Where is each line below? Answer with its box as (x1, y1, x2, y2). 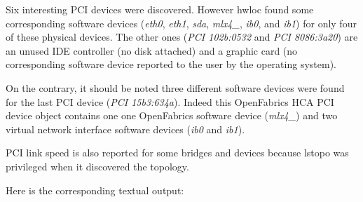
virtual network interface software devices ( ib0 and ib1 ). (6, 121, 245, 136)
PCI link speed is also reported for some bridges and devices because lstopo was (6, 145, 349, 160)
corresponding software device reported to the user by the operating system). (6, 57, 336, 72)
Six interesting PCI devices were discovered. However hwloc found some (6, 2, 314, 16)
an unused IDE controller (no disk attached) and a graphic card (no (6, 43, 298, 58)
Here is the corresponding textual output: (6, 182, 184, 197)
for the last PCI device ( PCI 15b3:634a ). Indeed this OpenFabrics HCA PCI (6, 94, 334, 109)
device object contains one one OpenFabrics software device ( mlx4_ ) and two (6, 108, 338, 123)
